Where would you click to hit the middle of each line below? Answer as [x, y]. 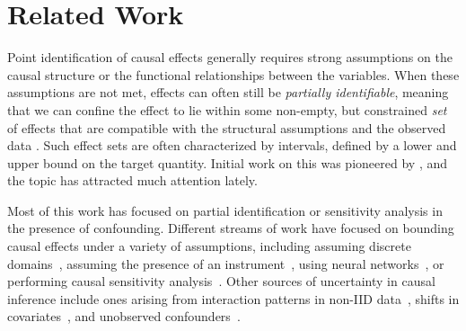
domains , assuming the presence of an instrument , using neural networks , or [226, 263]
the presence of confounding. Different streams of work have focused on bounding [231, 228]
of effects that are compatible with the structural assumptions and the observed [227, 127]
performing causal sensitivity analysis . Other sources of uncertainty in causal [221, 281]
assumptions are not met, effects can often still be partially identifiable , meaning [228, 92]
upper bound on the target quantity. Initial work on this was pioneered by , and [227, 162]
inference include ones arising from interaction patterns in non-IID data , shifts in [233, 298]
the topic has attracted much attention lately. [132, 180]
